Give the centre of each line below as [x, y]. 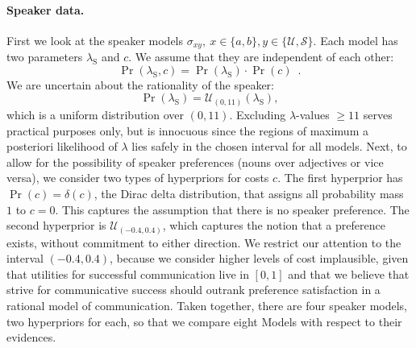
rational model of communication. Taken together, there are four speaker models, [207, 305]
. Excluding [258, 114]
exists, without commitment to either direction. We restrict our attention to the [204, 242]
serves [378, 114]
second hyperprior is [56, 225]
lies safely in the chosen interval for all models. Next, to [269, 146]
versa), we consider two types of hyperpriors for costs [138, 178]
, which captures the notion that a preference [274, 225]
